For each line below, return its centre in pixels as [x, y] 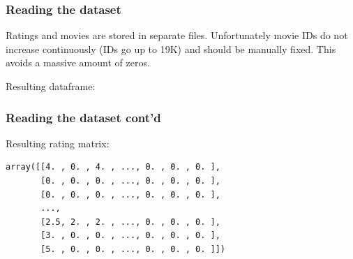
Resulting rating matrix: [58, 143]
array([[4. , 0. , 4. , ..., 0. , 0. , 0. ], [113, 167]
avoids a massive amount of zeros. [78, 62]
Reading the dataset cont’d [83, 117]
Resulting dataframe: [51, 86]
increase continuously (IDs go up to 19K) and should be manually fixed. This [171, 49]
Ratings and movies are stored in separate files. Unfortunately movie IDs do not [177, 35]
